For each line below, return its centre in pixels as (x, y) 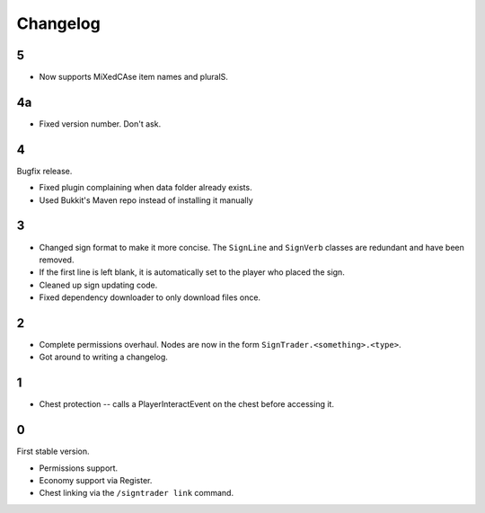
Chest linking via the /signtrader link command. (136, 493)
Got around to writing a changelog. (103, 357)
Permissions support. (79, 468)
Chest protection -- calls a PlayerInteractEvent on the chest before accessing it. (186, 404)
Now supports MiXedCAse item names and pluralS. (134, 77)
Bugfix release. (44, 171)
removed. (57, 260)
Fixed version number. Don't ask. (100, 124)
